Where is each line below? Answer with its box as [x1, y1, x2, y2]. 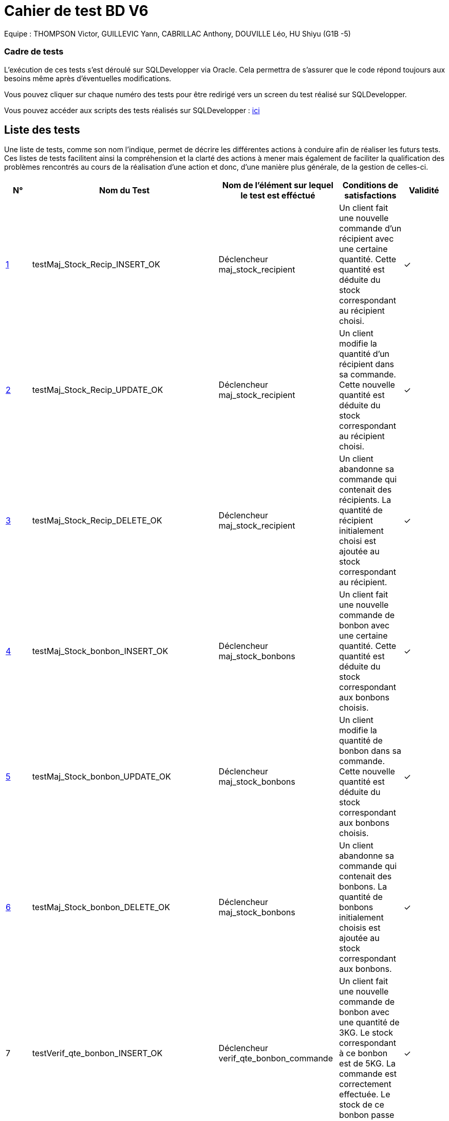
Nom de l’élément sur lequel [222, 180, 333, 191]
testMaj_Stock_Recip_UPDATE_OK [32, 385, 163, 395]
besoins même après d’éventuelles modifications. [4, 74, 172, 83]
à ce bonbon [339, 1048, 388, 1059]
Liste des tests [4, 123, 80, 136]
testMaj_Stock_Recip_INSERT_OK [32, 259, 160, 270]
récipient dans [339, 359, 395, 370]
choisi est [339, 536, 376, 547]
